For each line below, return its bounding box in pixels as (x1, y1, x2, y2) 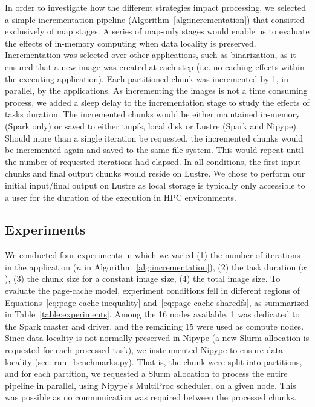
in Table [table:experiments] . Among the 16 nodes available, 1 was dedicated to (5, 308, 300, 321)
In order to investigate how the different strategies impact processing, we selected (5, 1, 306, 13)
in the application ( (5, 260, 77, 273)
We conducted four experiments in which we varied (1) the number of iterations (5, 249, 300, 261)
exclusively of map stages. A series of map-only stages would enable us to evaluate (5, 25, 310, 37)
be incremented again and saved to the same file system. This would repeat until (5, 143, 304, 156)
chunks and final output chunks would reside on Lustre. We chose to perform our (5, 167, 305, 180)
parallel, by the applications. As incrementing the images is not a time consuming (5, 84, 308, 97)
